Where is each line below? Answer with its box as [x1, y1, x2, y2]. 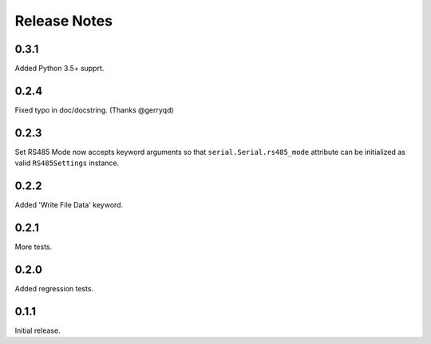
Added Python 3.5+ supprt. [14, 64, 105, 73]
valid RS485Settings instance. [14, 158, 120, 168]
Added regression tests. [14, 283, 94, 293]
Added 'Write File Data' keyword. [14, 200, 124, 210]
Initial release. [14, 326, 61, 335]
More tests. [14, 242, 53, 251]
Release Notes [14, 12, 113, 30]
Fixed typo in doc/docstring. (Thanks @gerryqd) [14, 105, 175, 115]
